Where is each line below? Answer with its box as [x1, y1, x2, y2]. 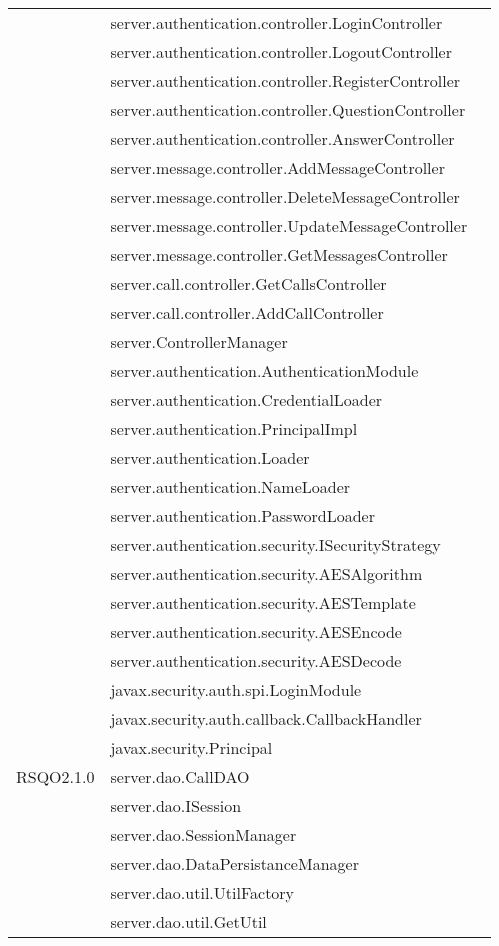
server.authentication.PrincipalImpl [110, 417, 358, 440]
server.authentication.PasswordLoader [110, 504, 375, 527]
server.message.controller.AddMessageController [110, 156, 445, 179]
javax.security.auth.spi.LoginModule [110, 678, 362, 701]
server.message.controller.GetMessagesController [110, 243, 448, 266]
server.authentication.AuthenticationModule [110, 359, 419, 382]
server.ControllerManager [110, 330, 288, 353]
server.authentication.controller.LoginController [110, 11, 443, 34]
